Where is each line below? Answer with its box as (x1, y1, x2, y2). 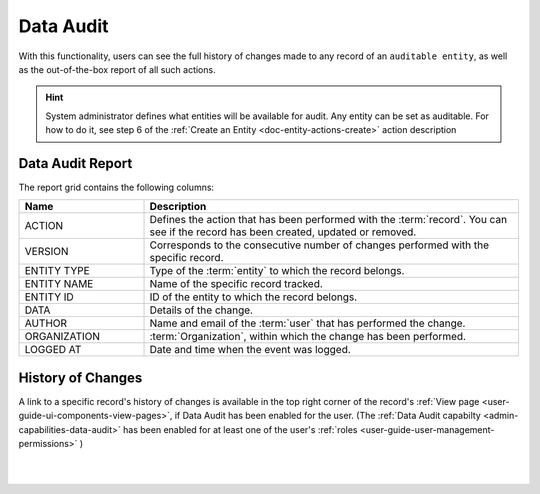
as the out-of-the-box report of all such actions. (18, 63, 216, 75)
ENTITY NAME (24, 277, 94, 291)
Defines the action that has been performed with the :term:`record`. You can (149, 213, 508, 227)
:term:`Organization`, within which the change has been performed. (149, 330, 467, 344)
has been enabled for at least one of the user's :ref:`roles (123, 423, 358, 435)
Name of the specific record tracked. (149, 277, 324, 291)
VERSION (24, 245, 69, 259)
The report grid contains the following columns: (18, 181, 215, 194)
